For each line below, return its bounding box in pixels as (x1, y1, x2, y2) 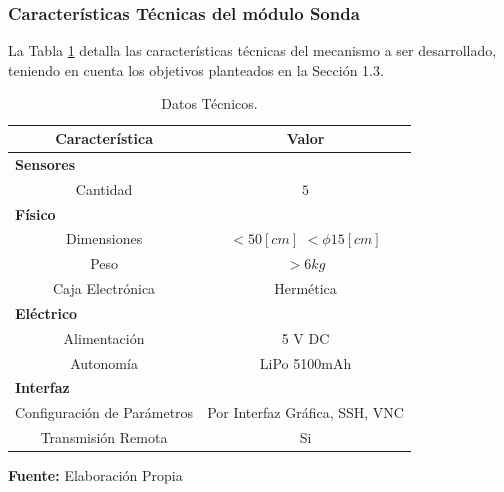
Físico (15, 203, 56, 224)
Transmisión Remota (40, 427, 168, 448)
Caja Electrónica (52, 278, 156, 299)
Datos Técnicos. (161, 93, 258, 114)
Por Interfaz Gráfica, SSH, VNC (207, 402, 404, 423)
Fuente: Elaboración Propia (8, 465, 183, 486)
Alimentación (63, 327, 145, 348)
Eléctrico (15, 302, 78, 323)
